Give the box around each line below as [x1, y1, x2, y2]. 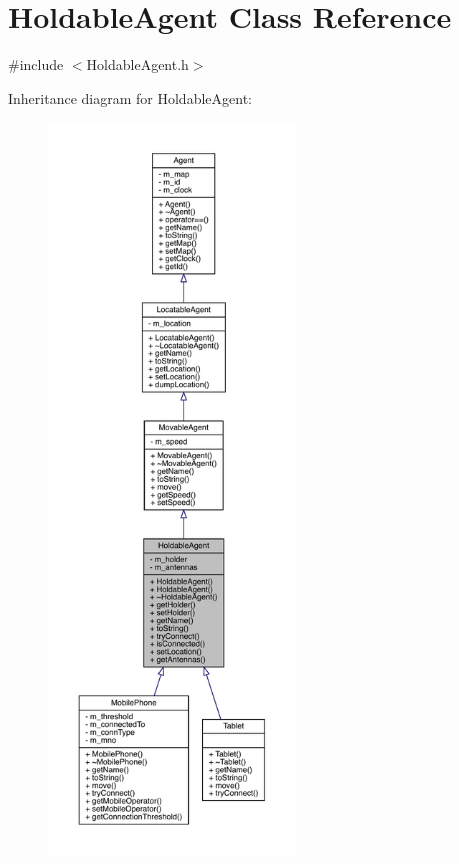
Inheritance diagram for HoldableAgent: [8, 87, 252, 108]
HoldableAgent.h [86, 54, 189, 75]
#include [8, 54, 64, 75]
